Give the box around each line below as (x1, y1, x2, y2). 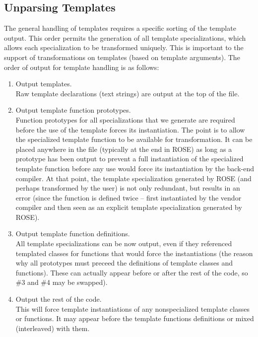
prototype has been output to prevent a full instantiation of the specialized (15, 153, 244, 164)
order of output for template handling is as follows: (4, 62, 159, 72)
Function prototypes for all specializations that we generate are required (15, 114, 235, 125)
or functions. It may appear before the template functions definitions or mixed (15, 313, 254, 324)
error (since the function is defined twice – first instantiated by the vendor (15, 192, 242, 202)
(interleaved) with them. (15, 323, 90, 333)
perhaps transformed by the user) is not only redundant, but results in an (15, 183, 240, 193)
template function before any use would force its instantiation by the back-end (15, 163, 255, 173)
